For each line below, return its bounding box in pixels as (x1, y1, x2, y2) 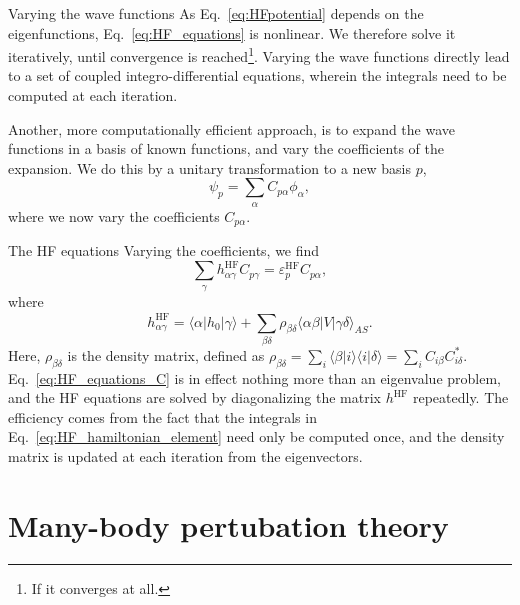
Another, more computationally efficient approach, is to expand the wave (8, 118, 456, 139)
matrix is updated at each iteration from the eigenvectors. (8, 446, 363, 467)
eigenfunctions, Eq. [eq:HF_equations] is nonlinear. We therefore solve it (8, 22, 456, 43)
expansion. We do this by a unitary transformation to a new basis (8, 157, 412, 178)
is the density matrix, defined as (67, 344, 265, 365)
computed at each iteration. (8, 85, 178, 106)
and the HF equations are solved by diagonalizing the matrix (8, 387, 382, 408)
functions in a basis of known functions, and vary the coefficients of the (8, 138, 444, 159)
